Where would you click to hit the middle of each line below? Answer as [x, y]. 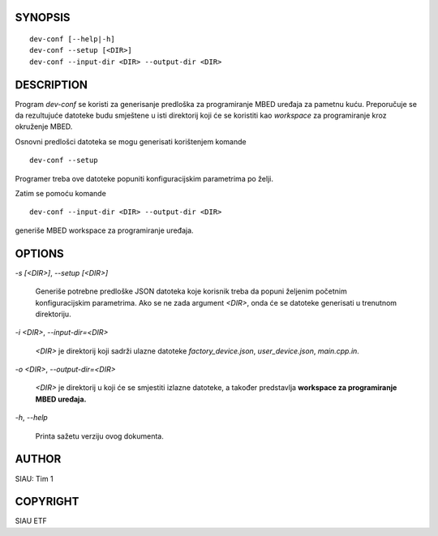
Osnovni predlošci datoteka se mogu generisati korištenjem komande [131, 141]
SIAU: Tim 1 [34, 478]
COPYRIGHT [47, 502]
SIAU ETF [31, 521]
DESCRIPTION [52, 85]
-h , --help [31, 418]
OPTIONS [39, 253]
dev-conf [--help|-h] [72, 39]
